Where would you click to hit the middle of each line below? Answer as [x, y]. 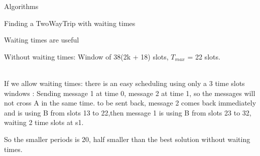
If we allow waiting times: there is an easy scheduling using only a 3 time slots [124, 83]
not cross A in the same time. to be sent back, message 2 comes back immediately [130, 103]
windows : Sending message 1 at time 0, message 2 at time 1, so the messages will [130, 93]
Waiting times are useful [42, 40]
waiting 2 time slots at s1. [44, 122]
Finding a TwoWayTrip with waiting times [70, 23]
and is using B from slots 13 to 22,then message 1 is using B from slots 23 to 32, [128, 112]
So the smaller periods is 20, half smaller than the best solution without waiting [127, 139]
